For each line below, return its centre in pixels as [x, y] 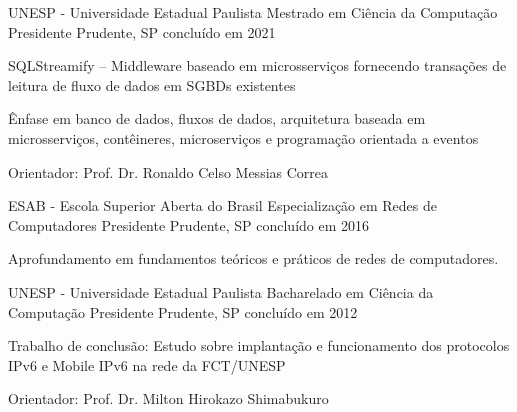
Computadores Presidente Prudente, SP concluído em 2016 [189, 224]
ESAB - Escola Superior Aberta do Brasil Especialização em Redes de [223, 205]
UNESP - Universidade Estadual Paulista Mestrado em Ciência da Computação [253, 12]
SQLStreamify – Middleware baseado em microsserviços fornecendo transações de [257, 65]
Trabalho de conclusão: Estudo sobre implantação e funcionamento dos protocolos [259, 345]
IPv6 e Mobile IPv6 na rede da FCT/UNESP [147, 364]
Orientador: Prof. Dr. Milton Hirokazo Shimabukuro [168, 398]
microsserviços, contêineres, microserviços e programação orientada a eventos [243, 137]
